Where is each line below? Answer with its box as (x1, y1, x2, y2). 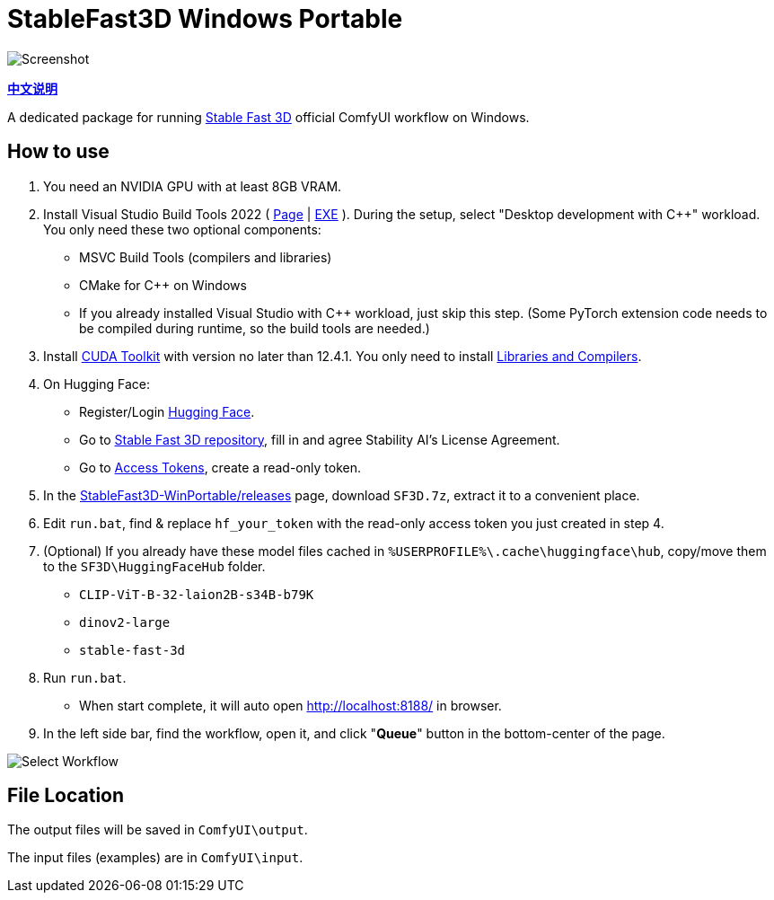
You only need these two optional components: (43, 221, 321, 237)
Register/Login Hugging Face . (79, 403, 255, 419)
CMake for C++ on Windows (79, 277, 247, 293)
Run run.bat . (43, 669, 127, 685)
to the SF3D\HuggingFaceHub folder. (43, 558, 266, 574)
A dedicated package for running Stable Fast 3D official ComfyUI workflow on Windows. (7, 109, 530, 125)
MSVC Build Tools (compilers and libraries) (79, 249, 332, 265)
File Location (7, 784, 125, 807)
